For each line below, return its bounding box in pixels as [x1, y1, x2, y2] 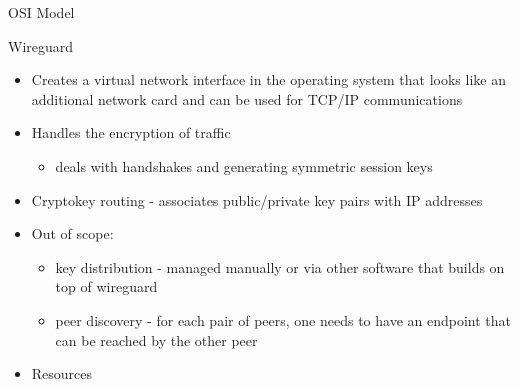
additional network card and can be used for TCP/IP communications [31, 88, 463, 109]
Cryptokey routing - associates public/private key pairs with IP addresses [31, 189, 483, 210]
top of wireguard [55, 276, 158, 297]
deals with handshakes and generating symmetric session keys [55, 155, 433, 176]
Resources [31, 363, 93, 384]
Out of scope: [31, 223, 114, 244]
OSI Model [8, 2, 75, 22]
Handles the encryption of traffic [31, 122, 231, 143]
